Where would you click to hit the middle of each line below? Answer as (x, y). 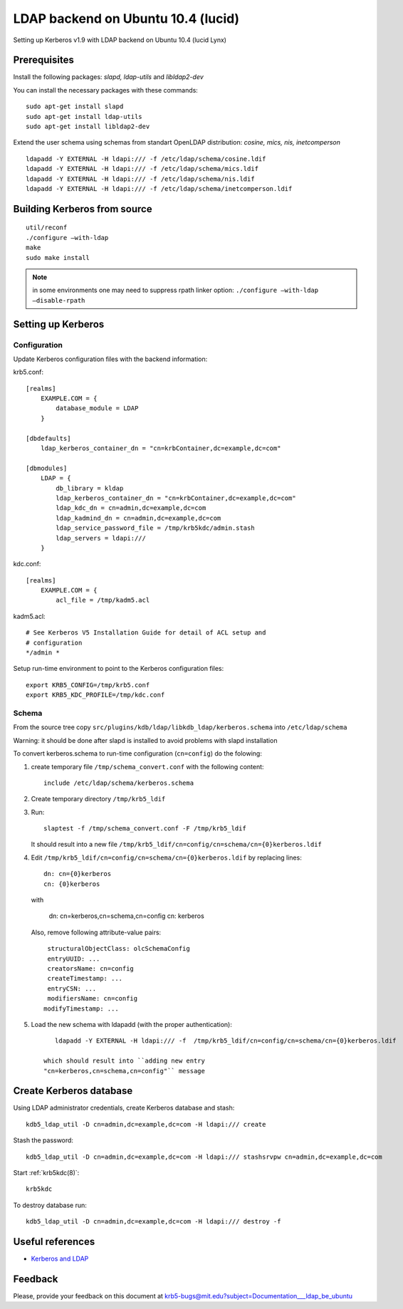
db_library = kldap (90, 488)
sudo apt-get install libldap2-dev (88, 127)
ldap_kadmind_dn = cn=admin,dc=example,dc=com (138, 518)
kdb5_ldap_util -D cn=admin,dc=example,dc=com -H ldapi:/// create (146, 1124)
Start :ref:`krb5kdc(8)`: (46, 1172)
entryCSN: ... (72, 989)
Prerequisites (43, 60)
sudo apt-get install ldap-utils (84, 116)
